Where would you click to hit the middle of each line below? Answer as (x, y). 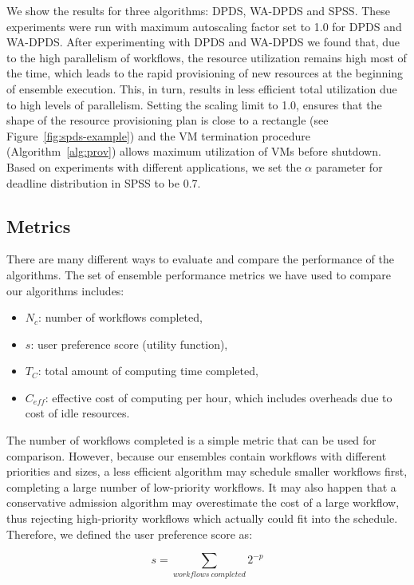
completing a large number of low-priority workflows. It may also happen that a (201, 486)
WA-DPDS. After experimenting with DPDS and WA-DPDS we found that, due (203, 42)
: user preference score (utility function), (129, 344)
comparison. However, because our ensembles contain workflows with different (197, 455)
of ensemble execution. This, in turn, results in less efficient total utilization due (202, 88)
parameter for (349, 166)
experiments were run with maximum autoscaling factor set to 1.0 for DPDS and (204, 26)
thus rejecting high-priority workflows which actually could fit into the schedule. (202, 518)
